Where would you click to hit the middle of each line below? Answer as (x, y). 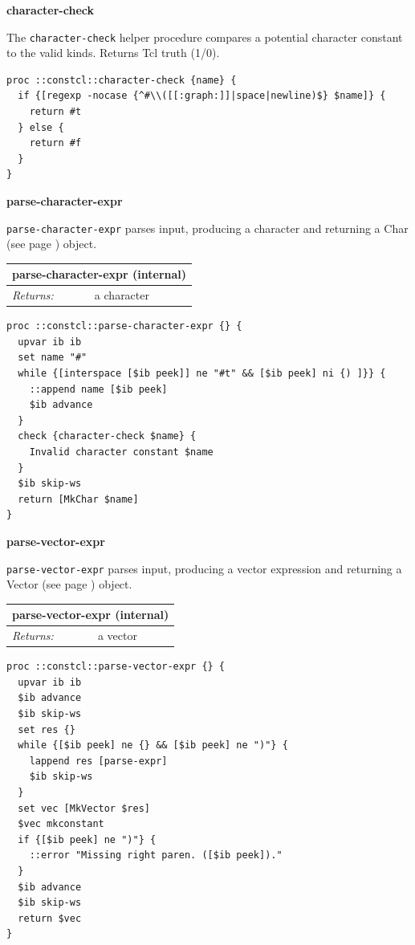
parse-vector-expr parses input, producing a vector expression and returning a (204, 568)
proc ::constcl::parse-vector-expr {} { (116, 667)
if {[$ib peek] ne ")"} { (87, 839)
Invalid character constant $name (121, 452)
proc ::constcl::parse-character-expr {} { (124, 326)
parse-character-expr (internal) (100, 274)
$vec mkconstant (61, 824)
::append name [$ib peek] (98, 389)
